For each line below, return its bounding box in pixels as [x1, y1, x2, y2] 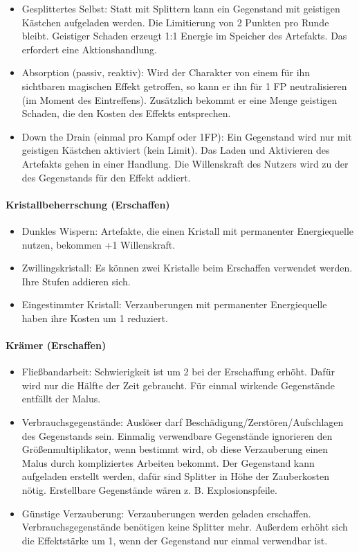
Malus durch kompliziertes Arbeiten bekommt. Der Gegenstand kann [21, 455, 315, 470]
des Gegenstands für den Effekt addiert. [21, 170, 191, 184]
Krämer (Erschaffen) [6, 338, 107, 353]
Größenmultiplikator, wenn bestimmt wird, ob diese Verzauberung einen [21, 442, 329, 456]
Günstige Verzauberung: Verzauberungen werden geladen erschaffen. [21, 506, 311, 520]
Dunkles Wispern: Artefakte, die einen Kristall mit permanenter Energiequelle [21, 223, 354, 238]
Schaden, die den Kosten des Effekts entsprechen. [21, 106, 231, 121]
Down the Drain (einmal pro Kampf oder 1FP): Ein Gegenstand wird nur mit [21, 129, 352, 143]
